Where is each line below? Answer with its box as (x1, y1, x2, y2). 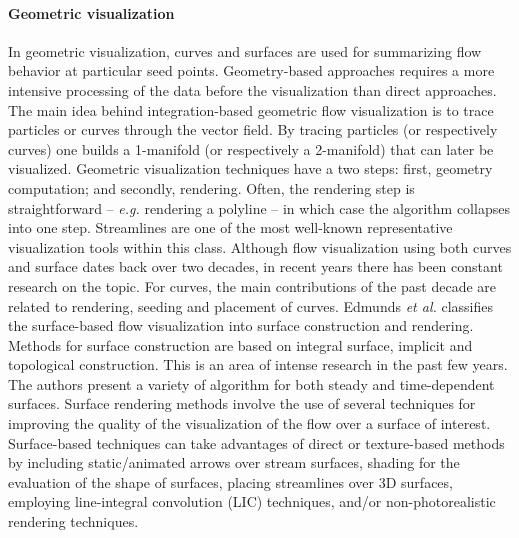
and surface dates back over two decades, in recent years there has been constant (8, 256, 503, 277)
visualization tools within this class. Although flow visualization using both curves (8, 236, 512, 257)
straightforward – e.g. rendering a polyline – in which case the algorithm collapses (8, 197, 510, 218)
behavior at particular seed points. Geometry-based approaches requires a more (8, 60, 495, 81)
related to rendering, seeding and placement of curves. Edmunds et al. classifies (8, 295, 493, 316)
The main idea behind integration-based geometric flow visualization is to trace (8, 99, 494, 120)
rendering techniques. (8, 511, 139, 532)
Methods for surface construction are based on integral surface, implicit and (8, 334, 473, 355)
